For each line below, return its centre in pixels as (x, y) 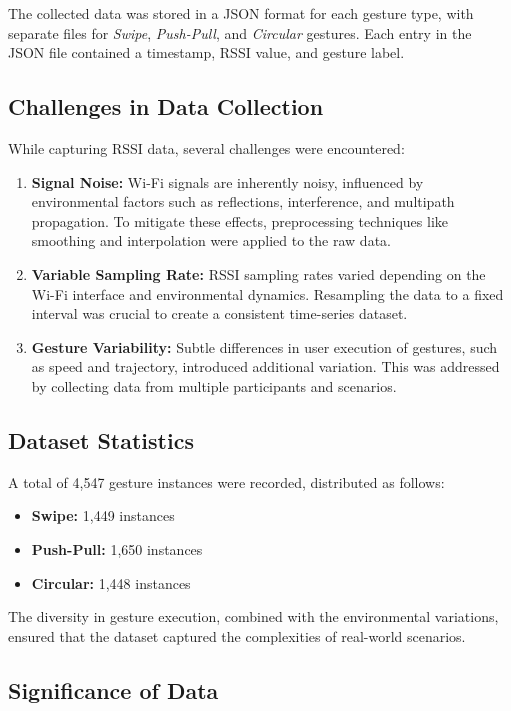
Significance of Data (113, 689)
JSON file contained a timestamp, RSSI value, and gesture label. (206, 52)
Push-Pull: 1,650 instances (117, 548)
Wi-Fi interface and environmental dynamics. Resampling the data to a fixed (267, 293)
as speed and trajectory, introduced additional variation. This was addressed (265, 366)
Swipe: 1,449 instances (103, 515)
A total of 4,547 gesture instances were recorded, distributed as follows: (226, 481)
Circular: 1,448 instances (111, 582)
